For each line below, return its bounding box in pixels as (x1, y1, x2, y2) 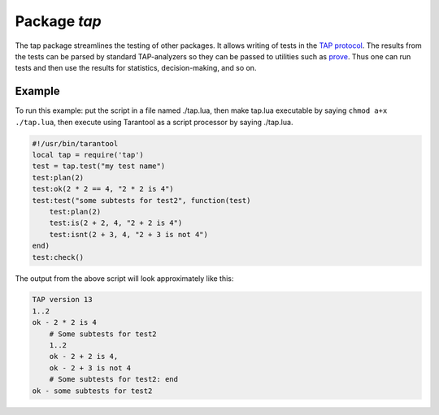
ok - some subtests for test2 (32, 386, 153, 396)
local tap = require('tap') (32, 150, 144, 159)
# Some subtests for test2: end (49, 374, 179, 384)
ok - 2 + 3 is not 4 (49, 363, 132, 373)
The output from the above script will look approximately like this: (15, 273, 234, 283)
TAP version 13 (32, 295, 93, 305)
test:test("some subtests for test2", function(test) (32, 196, 251, 205)
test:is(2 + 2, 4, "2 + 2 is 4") (49, 218, 183, 227)
